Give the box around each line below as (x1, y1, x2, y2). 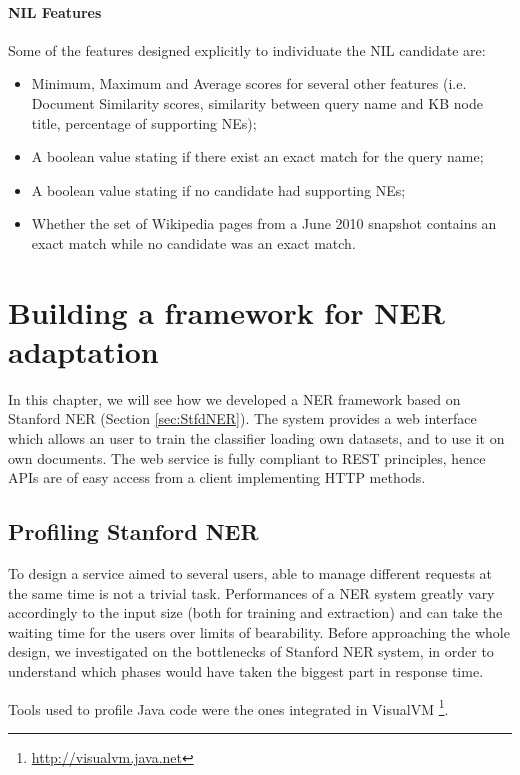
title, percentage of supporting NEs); (31, 112, 257, 133)
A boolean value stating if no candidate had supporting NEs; (31, 179, 406, 200)
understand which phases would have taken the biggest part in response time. (8, 661, 484, 681)
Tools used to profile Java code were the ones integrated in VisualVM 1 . (8, 695, 449, 719)
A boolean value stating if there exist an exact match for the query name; (31, 146, 484, 167)
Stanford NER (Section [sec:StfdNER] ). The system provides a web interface (8, 408, 477, 429)
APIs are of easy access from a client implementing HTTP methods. (8, 467, 426, 488)
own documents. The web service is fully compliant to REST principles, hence (8, 447, 486, 468)
